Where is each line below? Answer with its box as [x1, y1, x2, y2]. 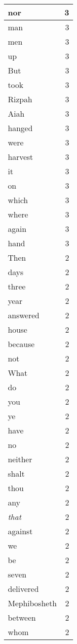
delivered [8, 583, 39, 594]
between [8, 612, 36, 623]
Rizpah [8, 93, 33, 105]
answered [8, 309, 39, 321]
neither [8, 453, 32, 465]
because [8, 338, 35, 350]
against [8, 525, 33, 537]
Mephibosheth [8, 597, 57, 609]
